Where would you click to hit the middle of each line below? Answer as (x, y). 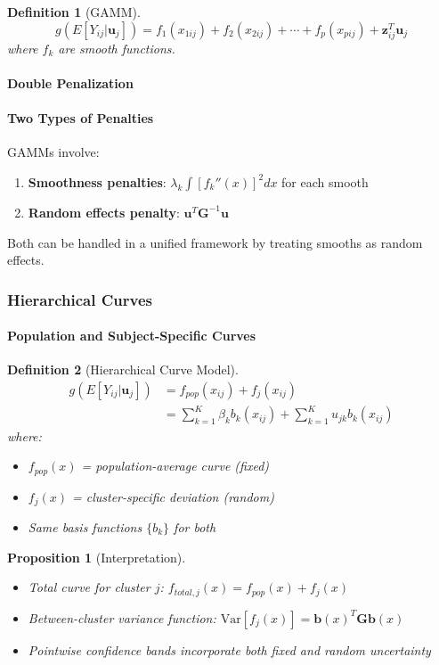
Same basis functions (85, 527)
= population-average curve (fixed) (175, 466)
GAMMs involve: (53, 152)
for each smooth (325, 181)
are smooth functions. (117, 48)
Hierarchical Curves (80, 299)
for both (195, 527)
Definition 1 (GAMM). (74, 12)
